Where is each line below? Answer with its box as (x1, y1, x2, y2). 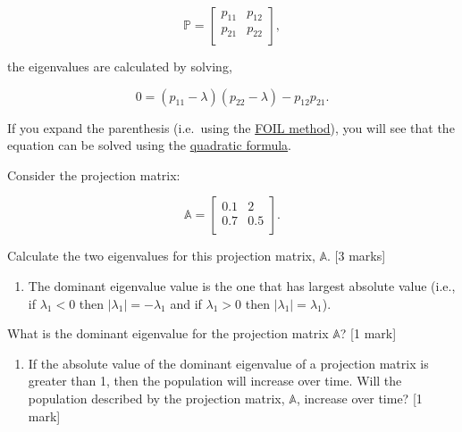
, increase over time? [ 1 (296, 388, 423, 407)
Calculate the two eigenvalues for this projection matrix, (7, 246, 315, 265)
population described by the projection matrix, (28, 388, 285, 407)
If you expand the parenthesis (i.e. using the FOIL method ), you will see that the (7, 118, 455, 137)
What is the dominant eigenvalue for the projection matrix (7, 324, 329, 343)
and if (170, 294, 202, 312)
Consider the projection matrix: (7, 165, 181, 184)
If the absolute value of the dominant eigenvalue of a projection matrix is (28, 353, 429, 372)
